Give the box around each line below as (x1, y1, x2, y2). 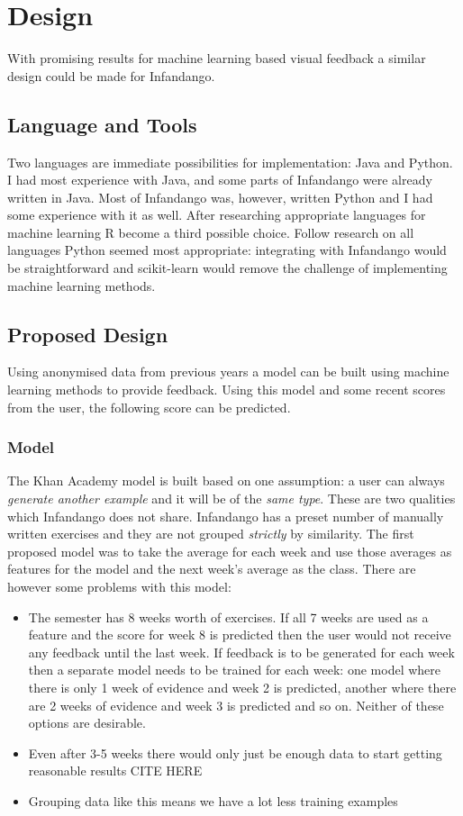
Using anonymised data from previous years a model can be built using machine (7, 362, 449, 381)
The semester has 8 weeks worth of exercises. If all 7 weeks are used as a (28, 607, 429, 626)
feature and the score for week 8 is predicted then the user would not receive (28, 625, 451, 644)
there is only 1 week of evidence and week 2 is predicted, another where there (28, 678, 457, 696)
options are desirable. (28, 713, 146, 732)
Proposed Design (7, 320, 168, 348)
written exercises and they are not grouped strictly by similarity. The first (7, 524, 414, 543)
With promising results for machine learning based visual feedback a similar (7, 49, 426, 68)
